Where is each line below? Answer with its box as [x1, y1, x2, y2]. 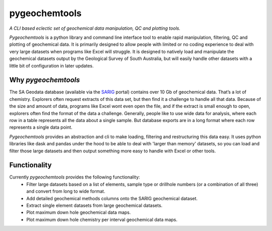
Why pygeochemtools [9, 76, 80, 84]
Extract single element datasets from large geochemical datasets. [26, 202, 163, 208]
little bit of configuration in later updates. [9, 63, 94, 69]
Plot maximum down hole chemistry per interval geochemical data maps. [26, 216, 178, 222]
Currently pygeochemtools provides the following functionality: [9, 174, 141, 180]
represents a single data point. [9, 124, 73, 131]
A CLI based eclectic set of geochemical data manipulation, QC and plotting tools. [9, 25, 181, 31]
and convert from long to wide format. [26, 188, 105, 194]
